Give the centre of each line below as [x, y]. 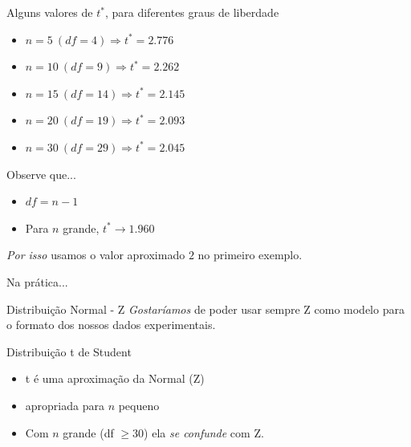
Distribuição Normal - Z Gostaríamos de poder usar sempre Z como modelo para [205, 309]
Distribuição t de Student [69, 351]
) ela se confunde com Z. [204, 432]
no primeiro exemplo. [250, 255]
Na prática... [37, 281]
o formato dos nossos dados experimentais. [111, 325]
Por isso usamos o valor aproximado [96, 255]
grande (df [88, 432]
